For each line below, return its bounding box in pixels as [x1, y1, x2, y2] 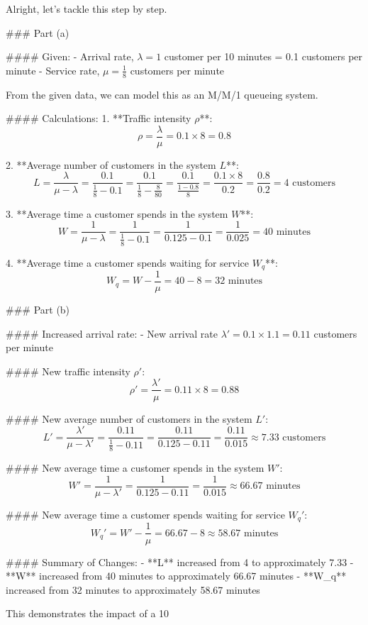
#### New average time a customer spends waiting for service [6, 507, 285, 521]
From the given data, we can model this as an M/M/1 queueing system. [6, 87, 318, 101]
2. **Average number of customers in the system [6, 157, 216, 172]
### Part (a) [6, 25, 69, 40]
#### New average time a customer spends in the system [6, 460, 264, 475]
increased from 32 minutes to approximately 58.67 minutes [6, 582, 260, 597]
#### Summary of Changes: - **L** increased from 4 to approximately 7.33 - [6, 554, 354, 569]
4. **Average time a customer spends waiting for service [6, 255, 250, 270]
